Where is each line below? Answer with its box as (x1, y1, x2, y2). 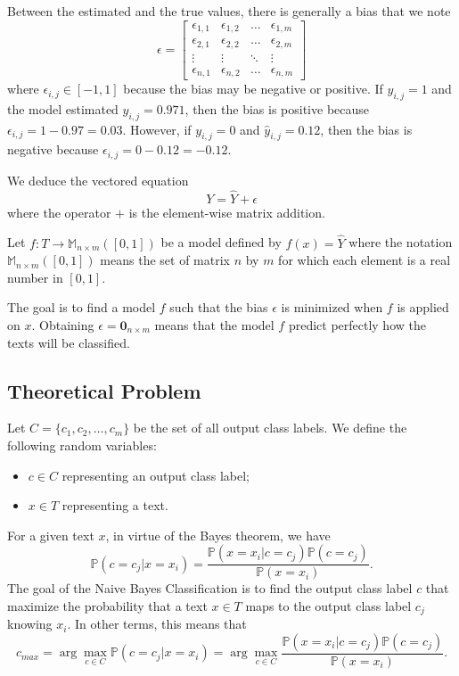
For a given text (7, 525, 94, 544)
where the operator (7, 202, 111, 221)
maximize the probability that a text (7, 596, 208, 614)
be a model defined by (160, 233, 282, 251)
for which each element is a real (278, 251, 451, 269)
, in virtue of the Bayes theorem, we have (105, 525, 331, 544)
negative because (7, 140, 99, 159)
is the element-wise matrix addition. (128, 202, 325, 221)
